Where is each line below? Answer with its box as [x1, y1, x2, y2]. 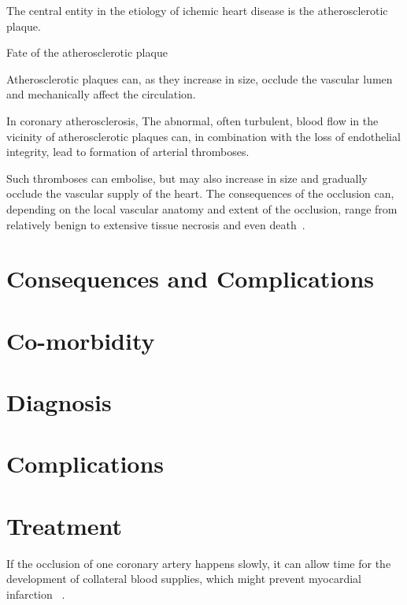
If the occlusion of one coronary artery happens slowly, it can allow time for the [6, 555, 391, 571]
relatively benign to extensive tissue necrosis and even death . [6, 216, 305, 232]
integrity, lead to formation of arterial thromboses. [6, 143, 250, 160]
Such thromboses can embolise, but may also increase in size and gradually [6, 169, 368, 186]
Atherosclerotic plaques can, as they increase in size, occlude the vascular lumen [6, 70, 393, 87]
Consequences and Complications [6, 262, 374, 295]
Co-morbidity [6, 324, 155, 356]
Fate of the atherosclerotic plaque [6, 44, 168, 61]
